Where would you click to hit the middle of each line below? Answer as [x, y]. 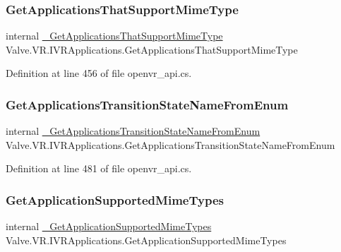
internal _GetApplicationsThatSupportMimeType [114, 36]
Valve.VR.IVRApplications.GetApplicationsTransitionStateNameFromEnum [170, 144]
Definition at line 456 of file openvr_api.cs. [99, 73]
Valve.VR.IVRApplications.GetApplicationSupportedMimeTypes [146, 240]
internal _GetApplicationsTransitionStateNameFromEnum [133, 131]
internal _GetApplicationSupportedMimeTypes [109, 226]
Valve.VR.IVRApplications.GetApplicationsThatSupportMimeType [152, 49]
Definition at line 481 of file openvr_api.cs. [99, 168]
